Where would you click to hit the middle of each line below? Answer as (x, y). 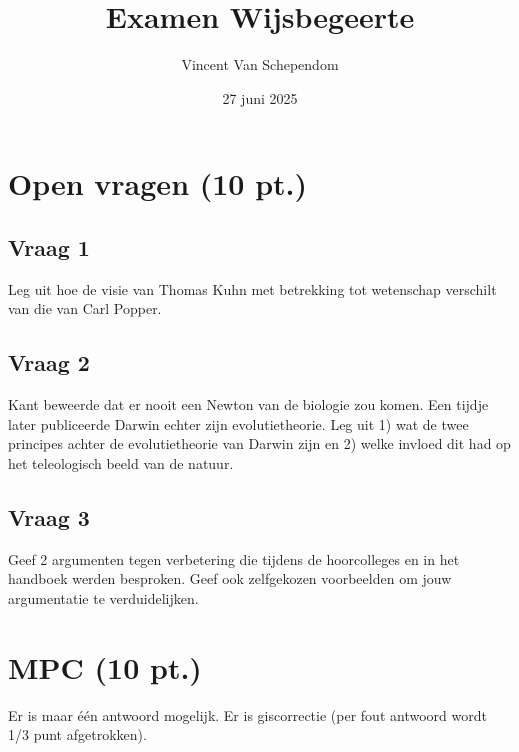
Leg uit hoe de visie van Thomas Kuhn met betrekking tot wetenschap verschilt (252, 288)
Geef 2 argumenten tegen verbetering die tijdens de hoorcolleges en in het (234, 558)
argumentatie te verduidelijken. (103, 597)
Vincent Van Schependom (260, 64)
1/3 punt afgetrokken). (77, 734)
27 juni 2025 (260, 97)
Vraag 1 (49, 246)
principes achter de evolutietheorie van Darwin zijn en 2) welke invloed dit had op (259, 443)
